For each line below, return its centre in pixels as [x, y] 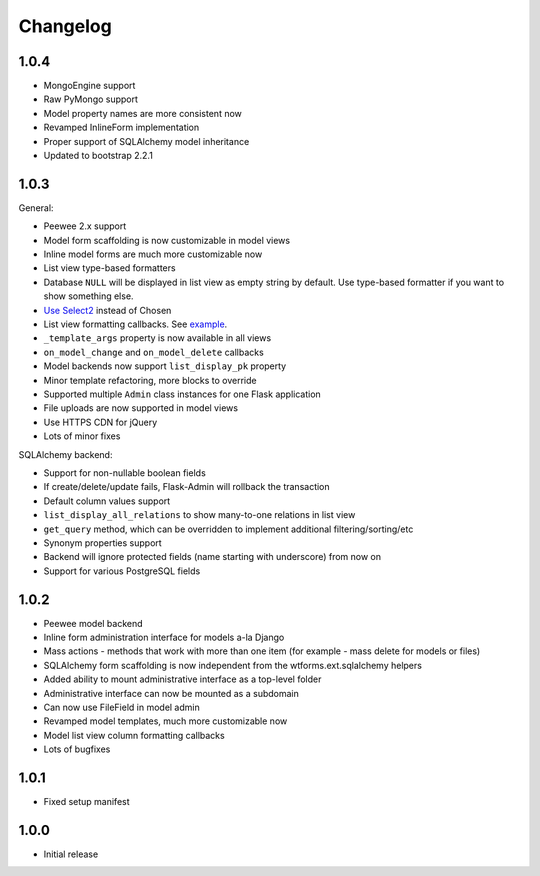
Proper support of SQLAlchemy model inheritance [146, 141]
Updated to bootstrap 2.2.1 [98, 156]
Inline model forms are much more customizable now [153, 254]
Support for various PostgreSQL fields [122, 571]
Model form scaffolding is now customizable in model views [166, 240]
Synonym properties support [102, 542]
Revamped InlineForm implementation [121, 127]
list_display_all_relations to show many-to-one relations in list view [199, 515]
